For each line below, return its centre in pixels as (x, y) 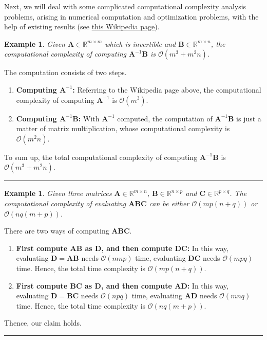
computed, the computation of (165, 118)
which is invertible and (140, 43)
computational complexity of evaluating (65, 203)
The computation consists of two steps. (65, 72)
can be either (169, 203)
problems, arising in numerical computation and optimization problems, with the (131, 16)
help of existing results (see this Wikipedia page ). (82, 26)
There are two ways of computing (57, 231)
